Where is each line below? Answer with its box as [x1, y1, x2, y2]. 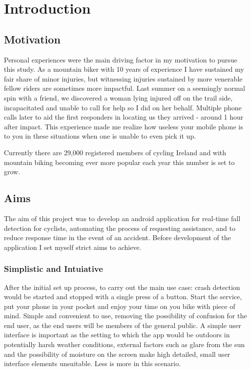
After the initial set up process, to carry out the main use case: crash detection [4, 282, 240, 292]
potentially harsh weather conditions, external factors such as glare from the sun [4, 339, 245, 349]
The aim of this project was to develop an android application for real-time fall [4, 213, 241, 223]
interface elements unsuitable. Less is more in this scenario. [4, 358, 181, 369]
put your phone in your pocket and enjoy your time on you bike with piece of [4, 301, 235, 311]
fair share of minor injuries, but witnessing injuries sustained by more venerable [4, 73, 243, 83]
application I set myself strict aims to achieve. [4, 242, 142, 252]
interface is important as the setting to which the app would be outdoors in [4, 329, 230, 340]
